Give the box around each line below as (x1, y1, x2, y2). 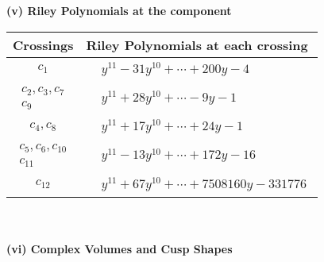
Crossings (13, 35, 74, 54)
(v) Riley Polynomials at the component (6, 2, 232, 18)
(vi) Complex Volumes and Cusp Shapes (6, 241, 233, 257)
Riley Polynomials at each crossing (86, 35, 308, 54)
